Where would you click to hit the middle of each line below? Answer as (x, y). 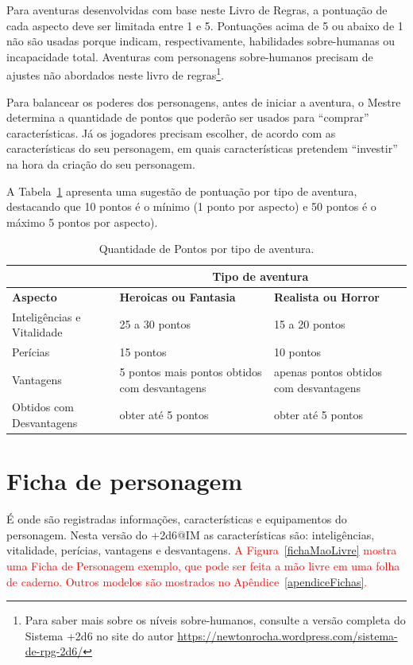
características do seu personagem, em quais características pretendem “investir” (202, 148)
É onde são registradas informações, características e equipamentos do (177, 519)
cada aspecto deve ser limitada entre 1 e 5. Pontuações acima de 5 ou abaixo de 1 (205, 25)
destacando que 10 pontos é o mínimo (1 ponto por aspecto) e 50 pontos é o (191, 206)
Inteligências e (46, 316)
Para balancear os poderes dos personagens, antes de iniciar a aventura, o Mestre (204, 101)
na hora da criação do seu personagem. (101, 164)
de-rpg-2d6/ (54, 651)
